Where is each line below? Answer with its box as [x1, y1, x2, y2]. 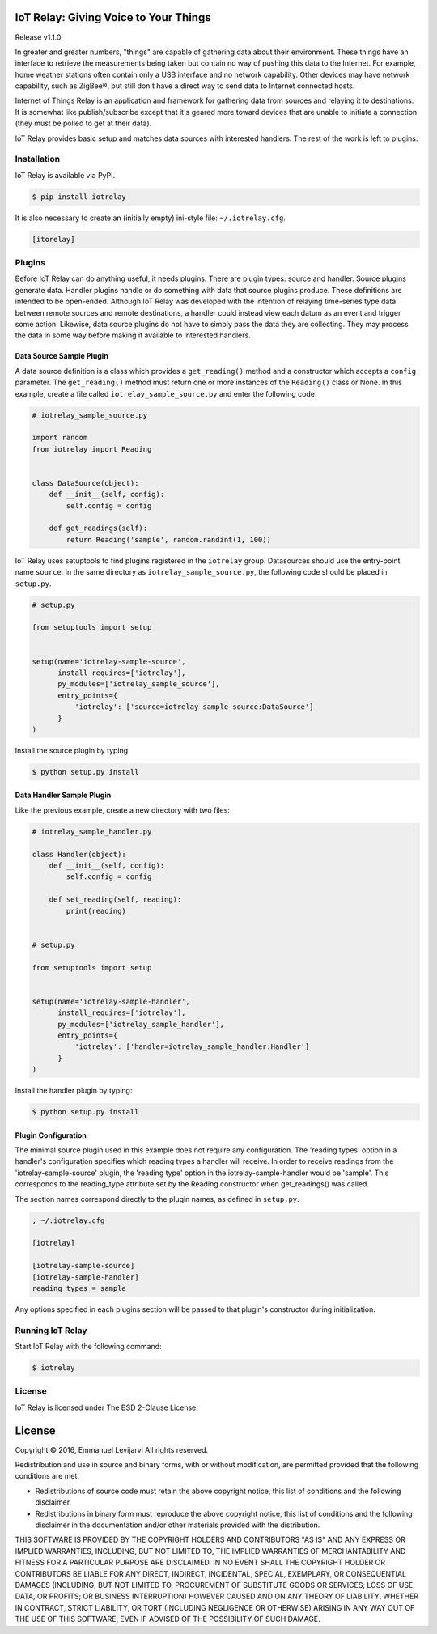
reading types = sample [32, 1284, 127, 1292]
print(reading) [66, 906, 127, 915]
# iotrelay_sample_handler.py [32, 826, 152, 836]
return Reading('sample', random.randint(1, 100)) [66, 535, 271, 544]
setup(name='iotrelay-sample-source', [32, 656, 186, 666]
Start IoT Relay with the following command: [15, 1342, 162, 1352]
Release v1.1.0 [15, 32, 62, 42]
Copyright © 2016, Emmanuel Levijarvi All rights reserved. [15, 1445, 209, 1454]
